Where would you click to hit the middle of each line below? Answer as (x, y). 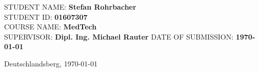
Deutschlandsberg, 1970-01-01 (51, 63)
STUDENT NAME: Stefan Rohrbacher (70, 7)
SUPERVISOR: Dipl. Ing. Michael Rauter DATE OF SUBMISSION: (119, 36)
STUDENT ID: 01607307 (46, 16)
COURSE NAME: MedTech (51, 27)
